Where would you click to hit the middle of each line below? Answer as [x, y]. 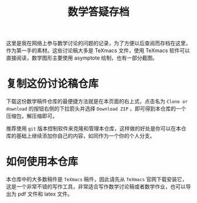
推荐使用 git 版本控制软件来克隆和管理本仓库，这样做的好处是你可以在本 [94, 129]
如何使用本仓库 [42, 162]
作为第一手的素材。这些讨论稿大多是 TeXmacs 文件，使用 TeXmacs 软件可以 [98, 51]
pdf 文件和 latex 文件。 [45, 194]
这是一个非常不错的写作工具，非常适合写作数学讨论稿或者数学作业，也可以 [96, 187]
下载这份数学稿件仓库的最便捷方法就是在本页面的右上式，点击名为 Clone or [97, 101]
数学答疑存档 [98, 12]
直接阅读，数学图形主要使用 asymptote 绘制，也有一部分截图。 [82, 58]
